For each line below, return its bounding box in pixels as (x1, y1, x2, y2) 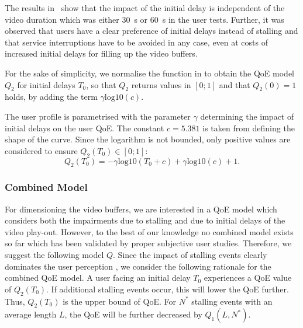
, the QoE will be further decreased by (64, 308, 202, 320)
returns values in (131, 78, 191, 90)
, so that (86, 78, 116, 90)
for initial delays (17, 78, 75, 90)
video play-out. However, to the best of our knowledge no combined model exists (5, 225, 294, 238)
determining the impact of (200, 110, 294, 122)
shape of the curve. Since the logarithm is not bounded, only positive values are (5, 133, 291, 145)
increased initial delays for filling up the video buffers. (5, 47, 198, 60)
